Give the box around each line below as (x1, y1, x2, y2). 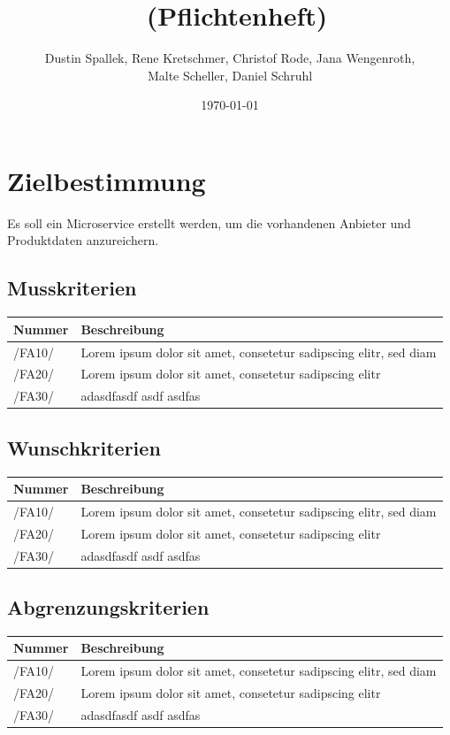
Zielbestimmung (7, 162, 206, 198)
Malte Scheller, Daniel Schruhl (147, 65, 313, 84)
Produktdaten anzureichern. (7, 231, 159, 249)
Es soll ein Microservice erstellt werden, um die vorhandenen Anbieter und (7, 213, 411, 232)
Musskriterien (7, 274, 137, 302)
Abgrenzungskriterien (7, 593, 210, 621)
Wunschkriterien (7, 433, 161, 461)
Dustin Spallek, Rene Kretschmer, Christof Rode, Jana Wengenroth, (44, 49, 416, 67)
